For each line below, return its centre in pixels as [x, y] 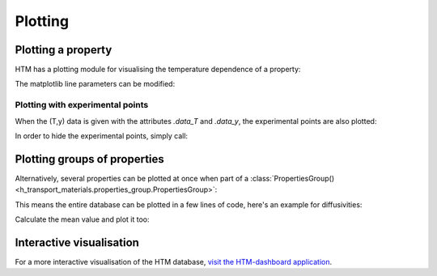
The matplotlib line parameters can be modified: [95, 84]
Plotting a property [64, 50]
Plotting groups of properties [90, 159]
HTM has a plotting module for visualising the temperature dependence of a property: [158, 70]
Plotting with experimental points [82, 105]
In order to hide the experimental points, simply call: [102, 136]
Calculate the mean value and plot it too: [82, 219]
